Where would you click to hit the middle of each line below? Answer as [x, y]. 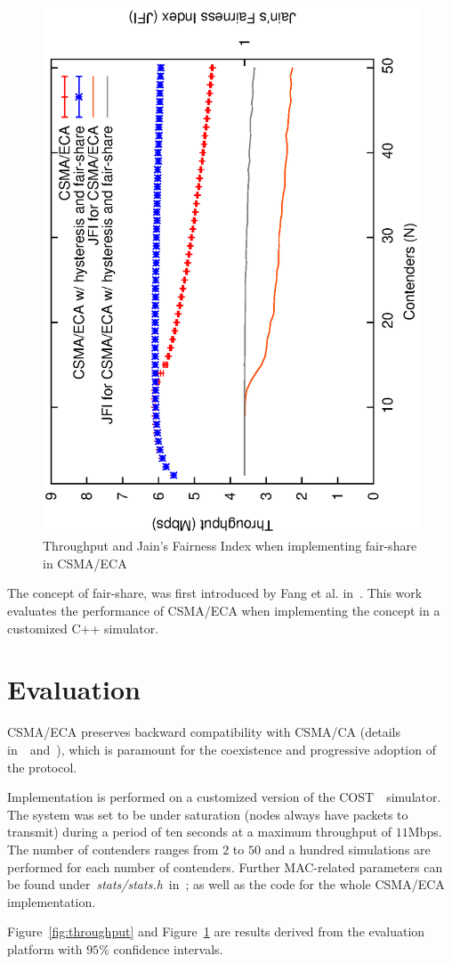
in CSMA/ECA [85, 563]
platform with [45, 948]
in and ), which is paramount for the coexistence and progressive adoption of [222, 749]
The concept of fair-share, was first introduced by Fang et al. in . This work [215, 593]
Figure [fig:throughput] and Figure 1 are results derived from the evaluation [216, 931]
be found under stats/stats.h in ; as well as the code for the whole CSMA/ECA [226, 884]
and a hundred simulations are [347, 849]
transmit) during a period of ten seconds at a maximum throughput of [200, 832]
